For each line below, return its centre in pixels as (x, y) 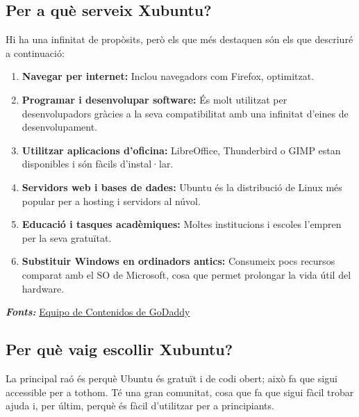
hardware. (43, 288)
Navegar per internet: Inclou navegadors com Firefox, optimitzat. (168, 76)
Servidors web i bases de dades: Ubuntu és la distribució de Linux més (182, 187)
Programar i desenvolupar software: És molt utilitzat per (155, 99)
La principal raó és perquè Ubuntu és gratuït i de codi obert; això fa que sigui (172, 378)
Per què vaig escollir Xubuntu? (119, 349)
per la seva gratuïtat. (67, 237)
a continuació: (35, 52)
